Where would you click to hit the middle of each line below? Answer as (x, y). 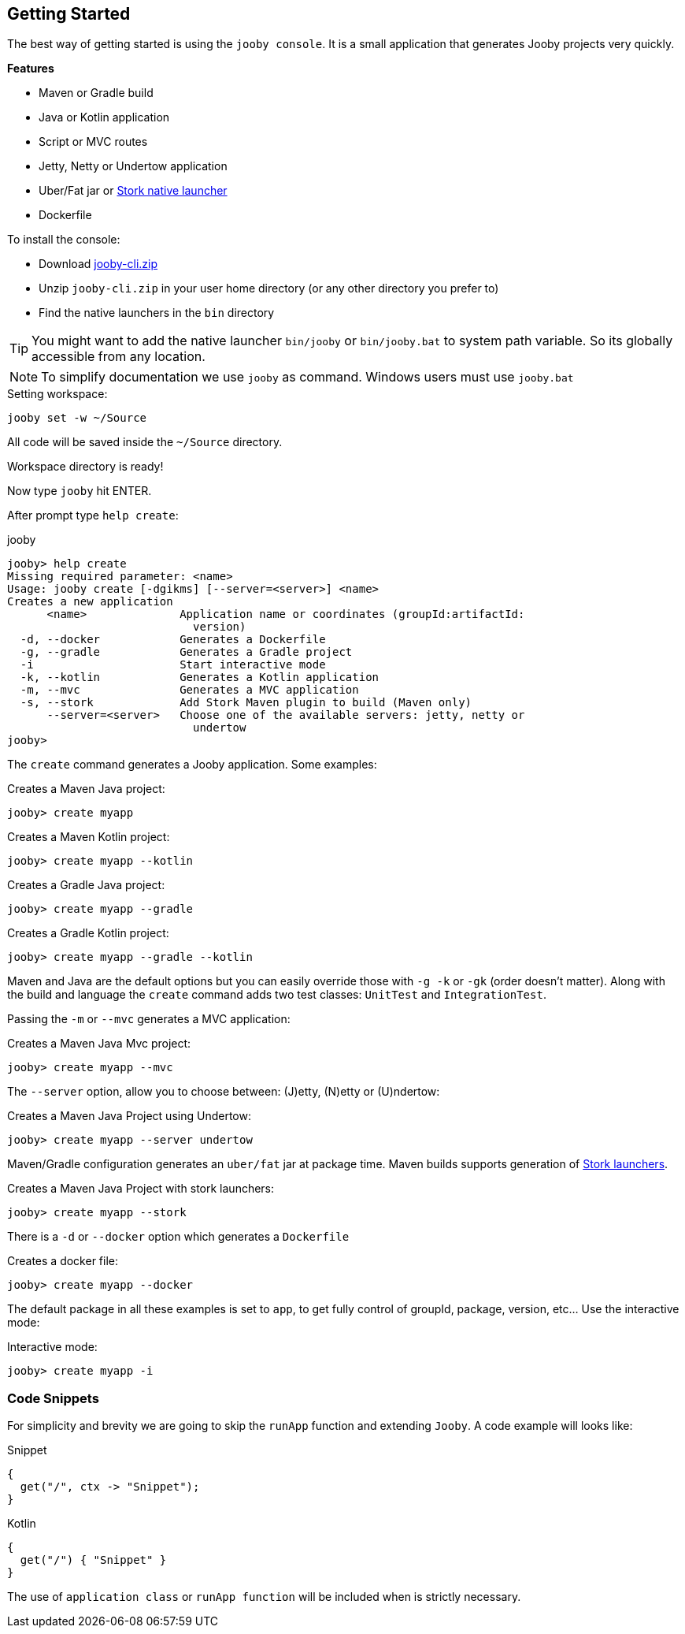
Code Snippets (53, 1398)
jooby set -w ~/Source (77, 418)
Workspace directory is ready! (85, 467)
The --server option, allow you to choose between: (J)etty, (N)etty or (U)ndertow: (224, 1092)
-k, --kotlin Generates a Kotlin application (200, 677)
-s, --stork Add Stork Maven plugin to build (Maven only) (246, 703)
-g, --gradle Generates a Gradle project (186, 652)
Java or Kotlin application (104, 117)
